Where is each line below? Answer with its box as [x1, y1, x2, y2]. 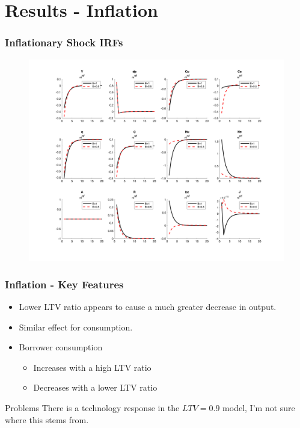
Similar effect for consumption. [19, 320, 133, 333]
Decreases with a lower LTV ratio [33, 381, 158, 394]
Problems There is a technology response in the [5, 401, 180, 414]
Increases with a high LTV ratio [33, 361, 152, 373]
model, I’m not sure [222, 401, 295, 414]
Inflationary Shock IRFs [5, 35, 123, 50]
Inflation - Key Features [5, 276, 124, 291]
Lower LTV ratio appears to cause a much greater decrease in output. [19, 300, 277, 312]
